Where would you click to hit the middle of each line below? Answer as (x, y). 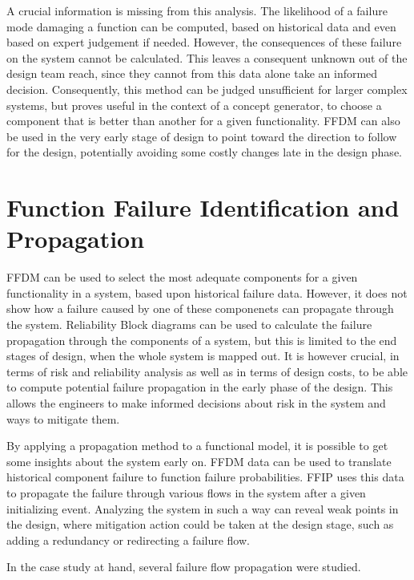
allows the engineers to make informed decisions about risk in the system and (196, 403)
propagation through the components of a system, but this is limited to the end (202, 340)
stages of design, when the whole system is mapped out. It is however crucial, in (203, 356)
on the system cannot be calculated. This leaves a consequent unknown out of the (207, 57)
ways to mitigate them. (63, 418)
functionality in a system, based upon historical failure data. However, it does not (207, 292)
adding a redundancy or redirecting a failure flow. (128, 539)
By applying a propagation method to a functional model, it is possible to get (197, 446)
